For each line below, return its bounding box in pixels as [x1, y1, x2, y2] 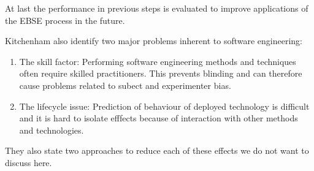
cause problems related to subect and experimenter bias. [19, 78, 231, 91]
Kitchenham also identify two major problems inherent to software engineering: [5, 34, 302, 47]
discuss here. [5, 156, 52, 169]
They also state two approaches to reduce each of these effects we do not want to [5, 144, 309, 157]
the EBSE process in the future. [5, 13, 125, 26]
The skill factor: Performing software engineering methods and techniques [19, 55, 296, 67]
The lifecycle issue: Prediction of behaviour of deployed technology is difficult [19, 99, 310, 112]
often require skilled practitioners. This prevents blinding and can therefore [19, 67, 302, 80]
